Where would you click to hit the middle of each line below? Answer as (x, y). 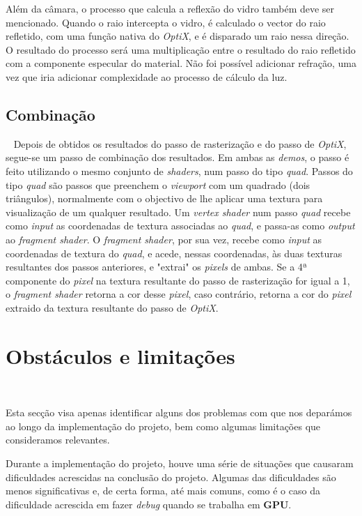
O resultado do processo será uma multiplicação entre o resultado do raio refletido (181, 49)
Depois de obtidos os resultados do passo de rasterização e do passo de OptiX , (180, 143)
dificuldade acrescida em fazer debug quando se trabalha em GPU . (149, 504)
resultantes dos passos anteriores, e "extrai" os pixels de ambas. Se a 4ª (157, 267)
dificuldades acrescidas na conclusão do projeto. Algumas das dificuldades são (171, 477)
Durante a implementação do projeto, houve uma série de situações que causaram (180, 463)
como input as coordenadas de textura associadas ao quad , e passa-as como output (180, 226)
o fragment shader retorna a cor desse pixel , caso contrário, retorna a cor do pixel (179, 294)
